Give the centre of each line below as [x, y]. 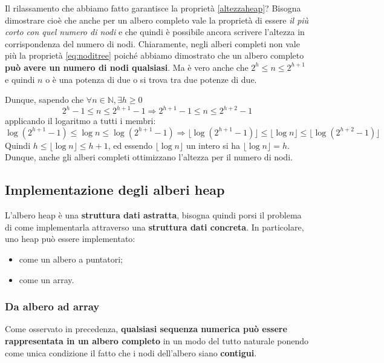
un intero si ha [213, 145]
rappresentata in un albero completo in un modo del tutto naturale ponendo [157, 341]
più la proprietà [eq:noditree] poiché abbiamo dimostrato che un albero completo [155, 55]
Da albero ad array [52, 306]
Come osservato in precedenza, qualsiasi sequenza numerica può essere [146, 329]
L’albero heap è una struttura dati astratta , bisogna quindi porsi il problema [153, 215]
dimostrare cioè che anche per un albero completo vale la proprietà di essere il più [157, 20]
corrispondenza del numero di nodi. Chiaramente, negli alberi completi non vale [152, 43]
